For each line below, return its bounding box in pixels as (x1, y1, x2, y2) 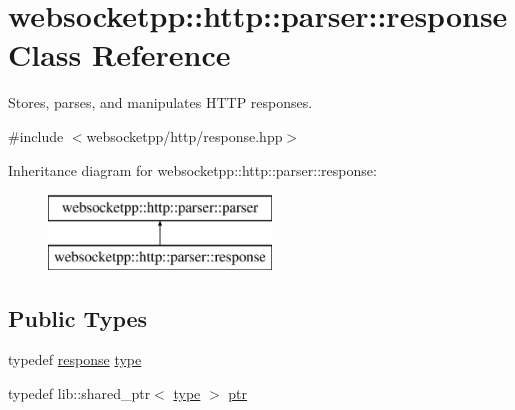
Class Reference (8, 34, 231, 75)
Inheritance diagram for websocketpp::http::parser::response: (8, 159, 377, 180)
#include (8, 125, 64, 146)
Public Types (8, 302, 148, 333)
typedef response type (8, 349, 142, 370)
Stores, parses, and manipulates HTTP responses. (8, 92, 313, 113)
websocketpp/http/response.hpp (86, 125, 283, 146)
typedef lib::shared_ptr (8, 383, 151, 404)
